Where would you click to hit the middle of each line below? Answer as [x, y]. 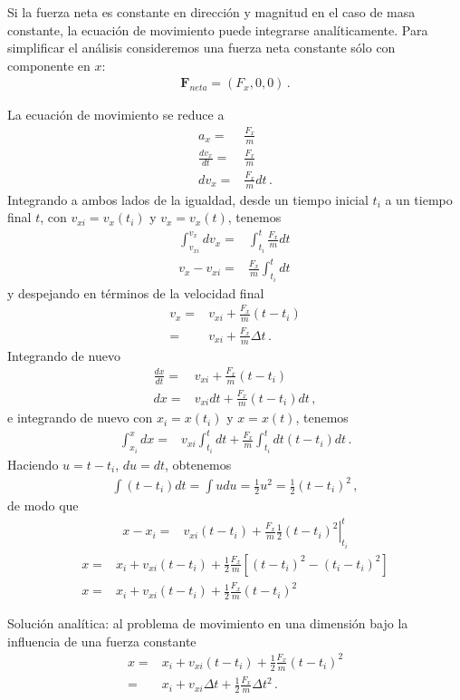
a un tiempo [419, 199]
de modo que [43, 506]
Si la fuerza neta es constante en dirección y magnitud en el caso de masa [211, 12]
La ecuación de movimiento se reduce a [116, 115]
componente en [49, 65]
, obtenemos [198, 464]
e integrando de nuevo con [80, 418]
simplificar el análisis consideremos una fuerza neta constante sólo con [201, 48]
